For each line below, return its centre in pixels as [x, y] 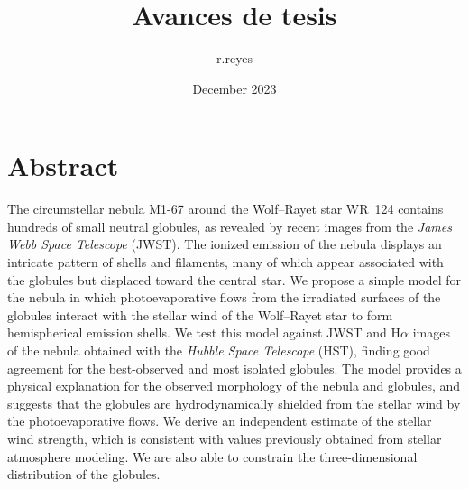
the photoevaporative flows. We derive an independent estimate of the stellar [220, 421]
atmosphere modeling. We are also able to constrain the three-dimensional [212, 456]
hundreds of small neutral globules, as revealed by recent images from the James [230, 226]
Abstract [63, 166]
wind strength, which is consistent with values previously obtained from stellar [225, 438]
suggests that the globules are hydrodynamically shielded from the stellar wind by [234, 403]
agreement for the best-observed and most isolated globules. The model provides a [234, 368]
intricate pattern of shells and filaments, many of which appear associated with [225, 262]
